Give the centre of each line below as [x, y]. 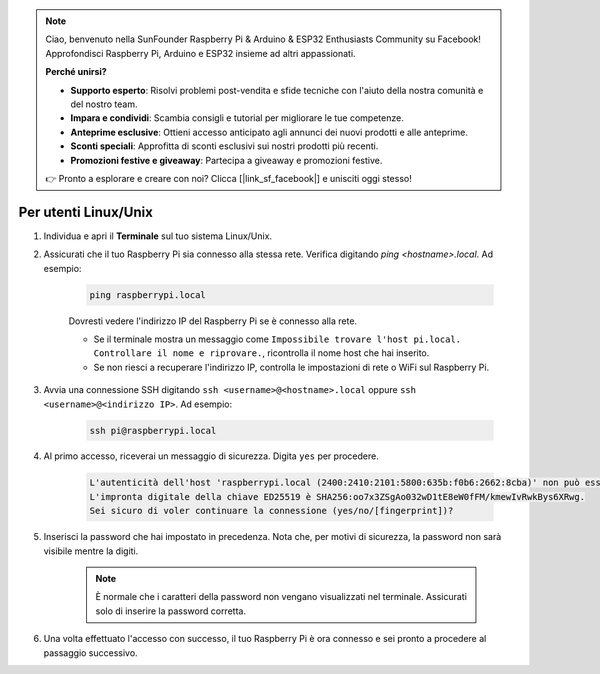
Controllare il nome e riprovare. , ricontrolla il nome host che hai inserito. [261, 353]
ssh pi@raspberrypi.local [153, 430]
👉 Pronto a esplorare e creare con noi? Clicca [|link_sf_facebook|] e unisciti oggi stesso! [228, 178]
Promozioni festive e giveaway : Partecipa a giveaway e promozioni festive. [226, 160]
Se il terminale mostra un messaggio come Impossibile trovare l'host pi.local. [277, 339]
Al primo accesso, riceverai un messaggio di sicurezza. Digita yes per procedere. [211, 456]
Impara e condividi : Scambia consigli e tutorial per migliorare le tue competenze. [237, 118]
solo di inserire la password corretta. [171, 611]
